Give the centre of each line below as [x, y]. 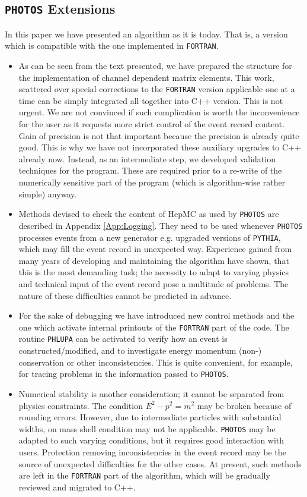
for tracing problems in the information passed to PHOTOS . [124, 374]
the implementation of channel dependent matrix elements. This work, [146, 77]
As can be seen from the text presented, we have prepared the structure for [155, 66]
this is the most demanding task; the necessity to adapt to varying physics [154, 272]
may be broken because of [244, 405]
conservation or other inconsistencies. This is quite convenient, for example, [156, 362]
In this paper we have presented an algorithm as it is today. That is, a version [146, 34]
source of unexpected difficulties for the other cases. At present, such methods [160, 463]
